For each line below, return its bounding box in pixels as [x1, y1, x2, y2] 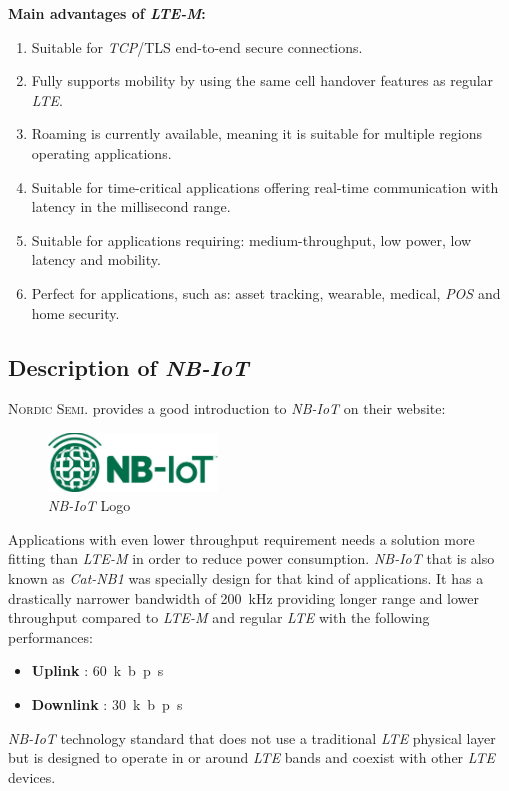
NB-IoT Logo [48, 495, 131, 516]
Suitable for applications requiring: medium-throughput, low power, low [31, 229, 472, 250]
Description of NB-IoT [8, 351, 249, 382]
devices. [8, 766, 56, 787]
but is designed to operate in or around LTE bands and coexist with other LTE [8, 747, 495, 768]
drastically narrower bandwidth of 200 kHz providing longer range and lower [8, 587, 480, 608]
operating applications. [31, 142, 172, 163]
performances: [8, 626, 93, 647]
